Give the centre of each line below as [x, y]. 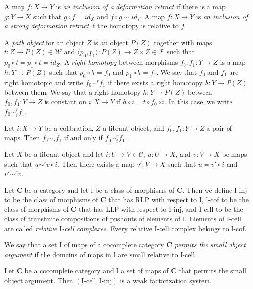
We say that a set [31, 245]
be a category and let [57, 190]
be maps [234, 154]
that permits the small [212, 271]
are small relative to [148, 254]
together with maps [183, 42]
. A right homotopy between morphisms [119, 62]
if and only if [83, 137]
